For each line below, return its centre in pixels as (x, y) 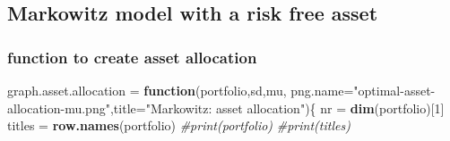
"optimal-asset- (394, 90)
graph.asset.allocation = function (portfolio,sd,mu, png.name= (181, 90)
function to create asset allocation (132, 57)
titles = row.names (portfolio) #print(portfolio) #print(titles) (179, 125)
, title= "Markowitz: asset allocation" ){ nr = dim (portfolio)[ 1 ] (277, 108)
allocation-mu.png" (59, 108)
